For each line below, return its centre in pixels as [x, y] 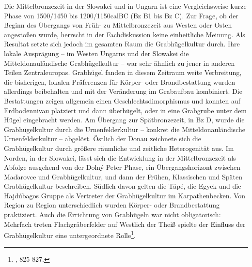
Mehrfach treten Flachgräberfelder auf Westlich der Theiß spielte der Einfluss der [125, 224]
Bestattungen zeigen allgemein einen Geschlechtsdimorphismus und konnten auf [122, 100]
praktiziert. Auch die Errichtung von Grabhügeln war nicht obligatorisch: [112, 215]
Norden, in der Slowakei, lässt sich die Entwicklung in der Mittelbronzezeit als [120, 157]
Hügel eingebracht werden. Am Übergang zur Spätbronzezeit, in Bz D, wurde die [124, 120]
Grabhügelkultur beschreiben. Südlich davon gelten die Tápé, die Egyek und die [123, 186]
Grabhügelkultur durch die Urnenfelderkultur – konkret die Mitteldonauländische [125, 129]
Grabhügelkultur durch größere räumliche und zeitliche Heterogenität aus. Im [119, 148]
